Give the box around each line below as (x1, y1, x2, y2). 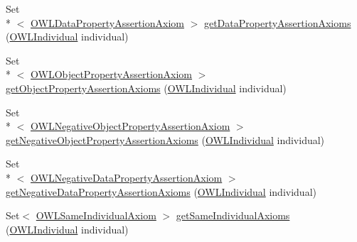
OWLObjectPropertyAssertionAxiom (31, 67, 193, 82)
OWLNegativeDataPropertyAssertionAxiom (31, 170, 223, 185)
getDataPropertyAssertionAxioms (203, 15, 351, 30)
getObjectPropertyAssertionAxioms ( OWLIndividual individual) (6, 80, 287, 95)
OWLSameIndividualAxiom (36, 208, 156, 223)
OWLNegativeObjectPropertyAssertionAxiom (31, 119, 230, 133)
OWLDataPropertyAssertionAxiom (31, 15, 184, 30)
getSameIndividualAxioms (176, 208, 290, 223)
